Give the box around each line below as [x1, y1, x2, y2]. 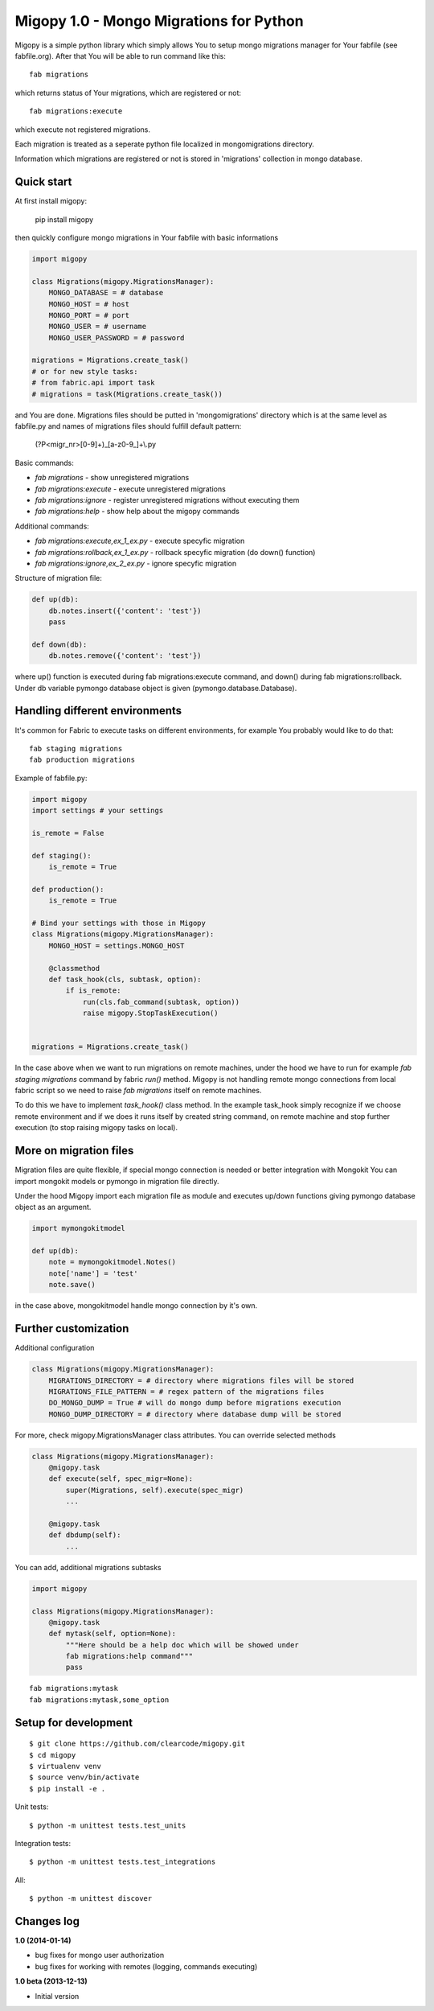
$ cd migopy [29, 1750, 76, 1759]
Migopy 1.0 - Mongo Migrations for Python [14, 12, 305, 30]
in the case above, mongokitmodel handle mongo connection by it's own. [14, 1301, 258, 1310]
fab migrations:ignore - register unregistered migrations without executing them [35, 495, 300, 504]
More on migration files [14, 1144, 134, 1158]
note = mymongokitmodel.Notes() [48, 1257, 177, 1267]
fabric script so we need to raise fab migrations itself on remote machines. [14, 1086, 262, 1096]
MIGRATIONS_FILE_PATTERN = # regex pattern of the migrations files [48, 1387, 325, 1396]
